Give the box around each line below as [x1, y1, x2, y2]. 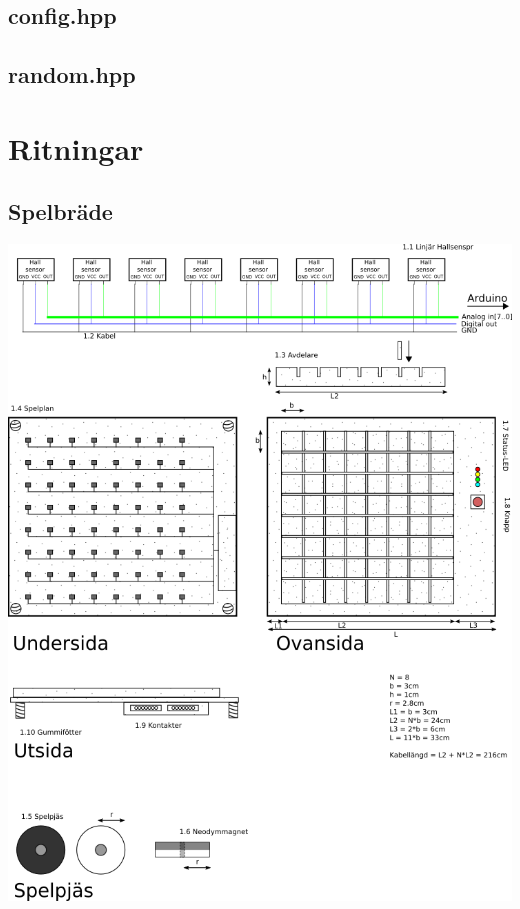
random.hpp [8, 59, 136, 90]
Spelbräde [8, 196, 113, 227]
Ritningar [8, 127, 144, 168]
